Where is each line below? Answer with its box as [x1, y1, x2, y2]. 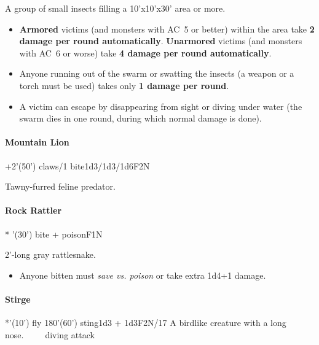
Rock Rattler [5, 204, 62, 217]
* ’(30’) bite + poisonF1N [5, 227, 103, 240]
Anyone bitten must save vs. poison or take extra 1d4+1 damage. [19, 268, 266, 281]
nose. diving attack [5, 328, 95, 341]
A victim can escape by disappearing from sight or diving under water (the [19, 99, 302, 112]
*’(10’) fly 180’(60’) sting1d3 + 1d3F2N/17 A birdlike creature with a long [5, 316, 286, 329]
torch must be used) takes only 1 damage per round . [19, 79, 229, 91]
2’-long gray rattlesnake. [5, 248, 96, 261]
